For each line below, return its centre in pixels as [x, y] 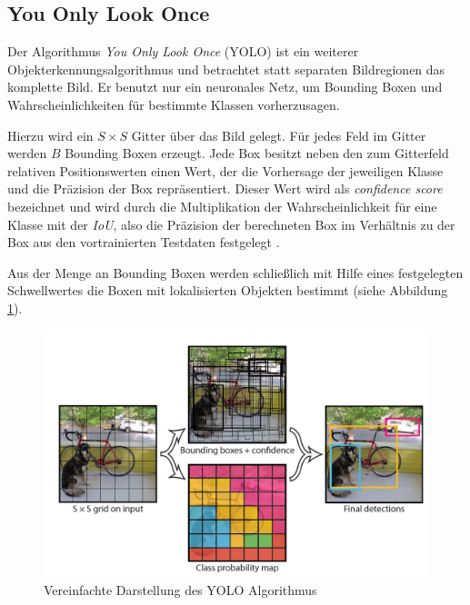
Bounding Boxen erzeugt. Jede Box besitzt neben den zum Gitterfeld [257, 153]
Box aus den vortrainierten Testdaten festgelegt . [144, 242]
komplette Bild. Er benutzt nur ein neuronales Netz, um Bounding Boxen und [225, 87]
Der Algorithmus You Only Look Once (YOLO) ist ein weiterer [183, 51]
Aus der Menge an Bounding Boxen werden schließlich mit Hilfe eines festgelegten [235, 272]
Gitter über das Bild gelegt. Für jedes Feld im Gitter [279, 135]
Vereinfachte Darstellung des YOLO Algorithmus [180, 589]
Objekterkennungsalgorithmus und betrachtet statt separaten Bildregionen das [226, 69]
